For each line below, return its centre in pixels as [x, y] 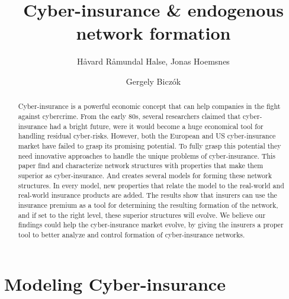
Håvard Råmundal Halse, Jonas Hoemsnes [153, 61]
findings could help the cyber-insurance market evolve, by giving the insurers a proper [151, 225]
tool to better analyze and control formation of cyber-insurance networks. [131, 234]
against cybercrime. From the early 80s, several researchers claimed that [129, 116]
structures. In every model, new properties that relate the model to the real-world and [151, 185]
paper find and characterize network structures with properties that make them [141, 165]
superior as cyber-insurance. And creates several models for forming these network [145, 175]
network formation [153, 33]
